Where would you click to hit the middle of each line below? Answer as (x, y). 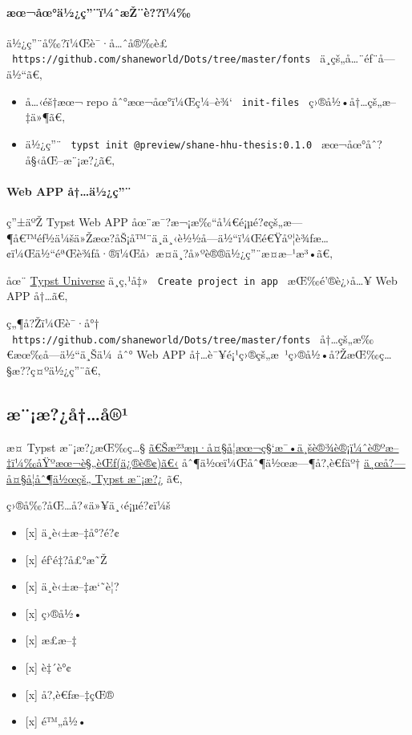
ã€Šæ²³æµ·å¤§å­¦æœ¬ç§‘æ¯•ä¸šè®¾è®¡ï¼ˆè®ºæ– (274, 447)
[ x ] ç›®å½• (54, 613)
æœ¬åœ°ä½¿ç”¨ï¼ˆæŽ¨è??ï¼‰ (99, 12)
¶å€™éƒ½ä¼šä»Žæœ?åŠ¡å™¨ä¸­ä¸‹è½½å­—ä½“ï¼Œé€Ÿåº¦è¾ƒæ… (168, 237)
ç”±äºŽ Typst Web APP (67, 221)
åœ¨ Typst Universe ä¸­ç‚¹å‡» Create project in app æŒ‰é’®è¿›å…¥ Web (202, 280)
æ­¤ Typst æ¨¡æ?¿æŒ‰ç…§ (76, 447)
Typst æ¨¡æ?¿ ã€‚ (139, 478)
